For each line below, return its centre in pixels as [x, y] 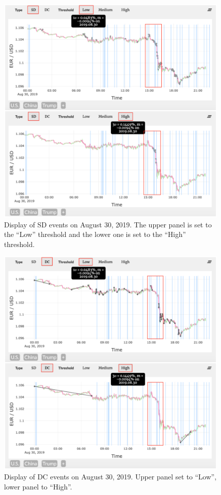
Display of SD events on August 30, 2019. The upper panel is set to [108, 224]
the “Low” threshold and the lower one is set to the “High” [95, 234]
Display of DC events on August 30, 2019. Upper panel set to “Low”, [110, 476]
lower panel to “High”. [38, 486]
